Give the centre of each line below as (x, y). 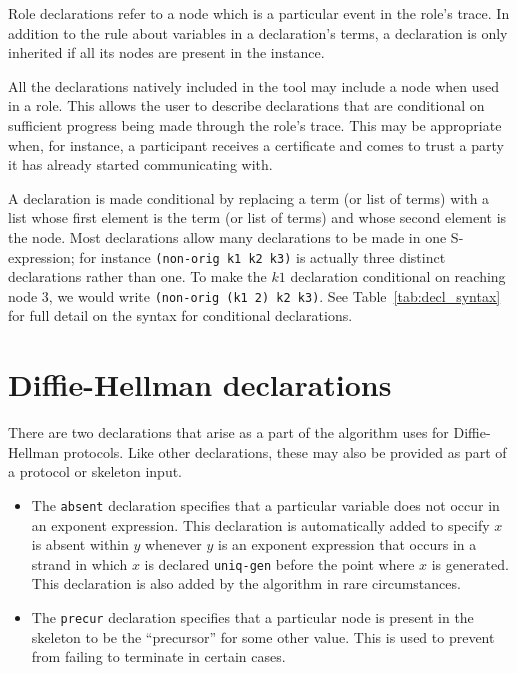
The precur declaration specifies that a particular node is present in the (252, 617)
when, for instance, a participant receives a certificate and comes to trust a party (256, 144)
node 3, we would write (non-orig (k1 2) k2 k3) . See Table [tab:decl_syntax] (254, 295)
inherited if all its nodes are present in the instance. (166, 52)
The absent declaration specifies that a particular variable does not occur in (265, 504)
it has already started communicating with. (140, 164)
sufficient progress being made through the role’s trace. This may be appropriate (255, 124)
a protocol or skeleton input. (95, 471)
